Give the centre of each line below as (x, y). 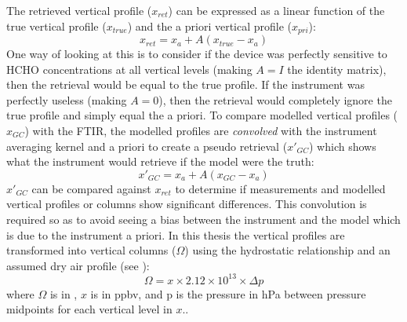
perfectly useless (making (67, 99)
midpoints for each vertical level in (89, 309)
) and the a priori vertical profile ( (210, 26)
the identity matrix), (337, 69)
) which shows (343, 146)
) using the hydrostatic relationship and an (287, 250)
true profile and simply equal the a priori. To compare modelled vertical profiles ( (202, 115)
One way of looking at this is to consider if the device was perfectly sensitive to (197, 54)
